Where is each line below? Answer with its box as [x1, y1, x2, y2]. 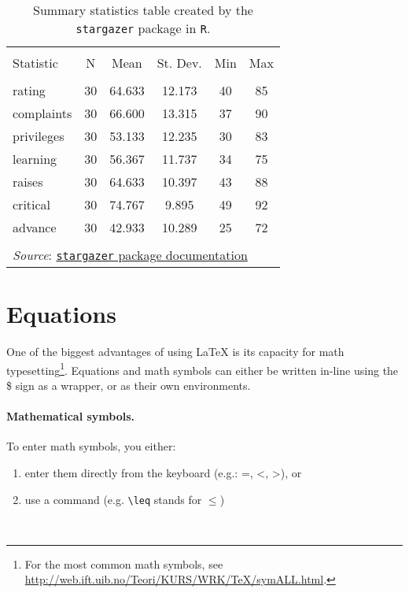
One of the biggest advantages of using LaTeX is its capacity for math [6, 343, 345, 360]
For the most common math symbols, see [24, 555, 223, 572]
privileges [13, 127, 64, 145]
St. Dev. [157, 54, 202, 72]
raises [13, 172, 43, 191]
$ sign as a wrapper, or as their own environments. [6, 376, 251, 393]
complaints [13, 104, 72, 122]
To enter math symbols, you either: [6, 438, 176, 454]
